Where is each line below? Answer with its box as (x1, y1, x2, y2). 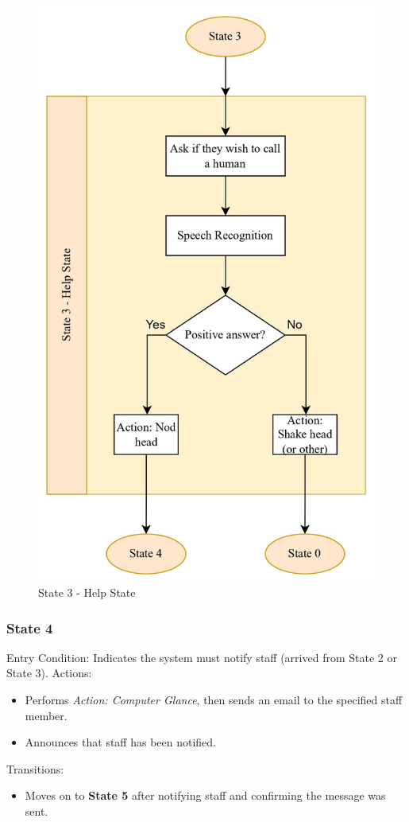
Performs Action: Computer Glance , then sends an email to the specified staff (25, 691, 403, 708)
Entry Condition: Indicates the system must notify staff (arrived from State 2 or (6, 649, 397, 665)
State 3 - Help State (38, 584, 136, 601)
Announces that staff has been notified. (25, 734, 216, 750)
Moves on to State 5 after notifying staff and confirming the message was (25, 787, 386, 804)
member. (25, 707, 68, 723)
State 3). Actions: (6, 664, 92, 681)
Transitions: (6, 760, 64, 777)
